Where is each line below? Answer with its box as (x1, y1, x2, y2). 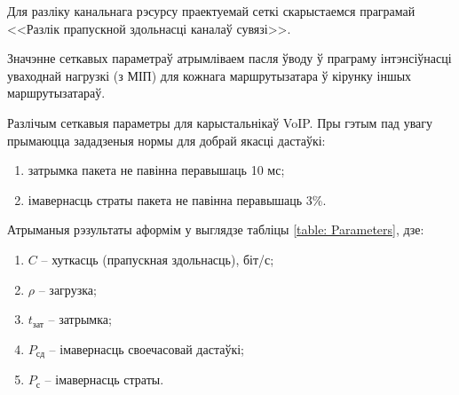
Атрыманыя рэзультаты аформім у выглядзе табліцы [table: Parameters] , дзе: (7, 220, 424, 239)
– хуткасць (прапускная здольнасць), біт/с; (41, 249, 274, 268)
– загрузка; (38, 280, 97, 298)
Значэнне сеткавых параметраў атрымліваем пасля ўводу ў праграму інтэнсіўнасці (7, 49, 452, 67)
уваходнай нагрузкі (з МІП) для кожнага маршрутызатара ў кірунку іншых (7, 66, 412, 84)
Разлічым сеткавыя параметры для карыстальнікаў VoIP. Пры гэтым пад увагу (7, 113, 433, 131)
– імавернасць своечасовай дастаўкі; (49, 339, 244, 358)
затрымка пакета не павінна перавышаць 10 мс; (28, 161, 285, 179)
